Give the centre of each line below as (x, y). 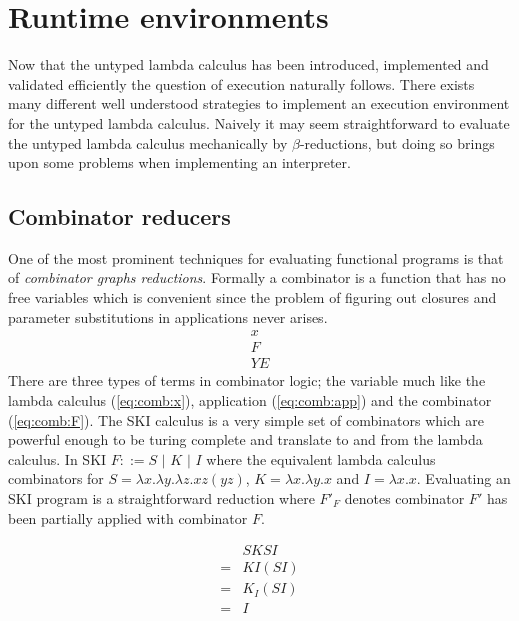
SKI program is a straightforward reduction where (161, 497)
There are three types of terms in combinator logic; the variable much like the (247, 380)
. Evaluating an (463, 478)
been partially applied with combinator (128, 517)
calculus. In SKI (57, 458)
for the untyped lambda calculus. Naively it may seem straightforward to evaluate (259, 122)
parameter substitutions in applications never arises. (168, 316)
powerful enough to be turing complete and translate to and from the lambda (245, 439)
